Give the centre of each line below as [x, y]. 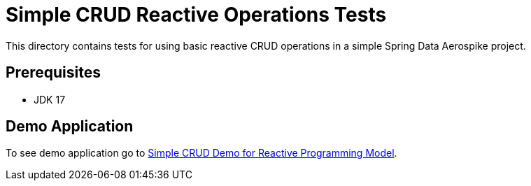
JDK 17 [50, 99]
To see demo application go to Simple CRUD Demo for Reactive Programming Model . [201, 153]
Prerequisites [53, 73]
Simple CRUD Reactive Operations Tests [196, 15]
